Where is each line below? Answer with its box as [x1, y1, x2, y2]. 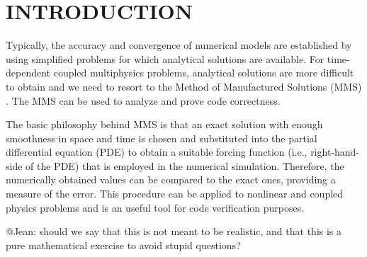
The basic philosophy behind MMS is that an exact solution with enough [6, 117, 323, 132]
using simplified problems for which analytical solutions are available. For [6, 51, 324, 66]
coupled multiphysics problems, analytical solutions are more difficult [53, 65, 354, 80]
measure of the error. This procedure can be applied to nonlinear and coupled [6, 186, 344, 201]
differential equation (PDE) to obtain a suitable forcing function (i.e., [6, 144, 307, 159]
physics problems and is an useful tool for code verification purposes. [6, 200, 305, 215]
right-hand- [310, 144, 360, 159]
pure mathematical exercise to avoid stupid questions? [6, 237, 241, 252]
